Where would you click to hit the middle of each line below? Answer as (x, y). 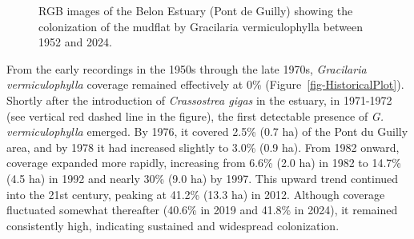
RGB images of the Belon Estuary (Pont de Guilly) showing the (196, 10)
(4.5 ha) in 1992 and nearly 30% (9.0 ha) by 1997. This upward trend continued (203, 178)
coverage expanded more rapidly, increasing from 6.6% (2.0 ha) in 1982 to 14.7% (204, 163)
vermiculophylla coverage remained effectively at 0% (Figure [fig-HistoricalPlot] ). (205, 84)
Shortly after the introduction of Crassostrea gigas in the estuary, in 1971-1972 (199, 100)
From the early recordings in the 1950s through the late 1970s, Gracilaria (187, 68)
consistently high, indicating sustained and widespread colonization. (173, 225)
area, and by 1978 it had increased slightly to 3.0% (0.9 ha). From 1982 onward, (203, 147)
